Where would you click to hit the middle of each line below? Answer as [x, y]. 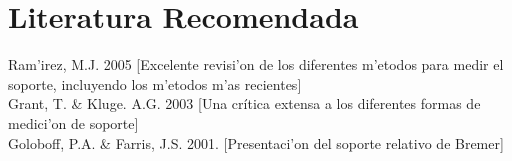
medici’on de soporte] [73, 122]
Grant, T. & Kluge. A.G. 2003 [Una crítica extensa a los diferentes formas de [244, 103]
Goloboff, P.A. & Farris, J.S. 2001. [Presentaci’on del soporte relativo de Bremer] [256, 142]
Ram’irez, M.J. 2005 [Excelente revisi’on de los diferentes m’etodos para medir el [256, 64]
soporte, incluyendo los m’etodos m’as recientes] [155, 83]
